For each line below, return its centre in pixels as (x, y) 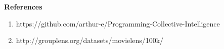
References (23, 6)
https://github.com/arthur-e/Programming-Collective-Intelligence (118, 23)
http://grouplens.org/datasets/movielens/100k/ (90, 40)
